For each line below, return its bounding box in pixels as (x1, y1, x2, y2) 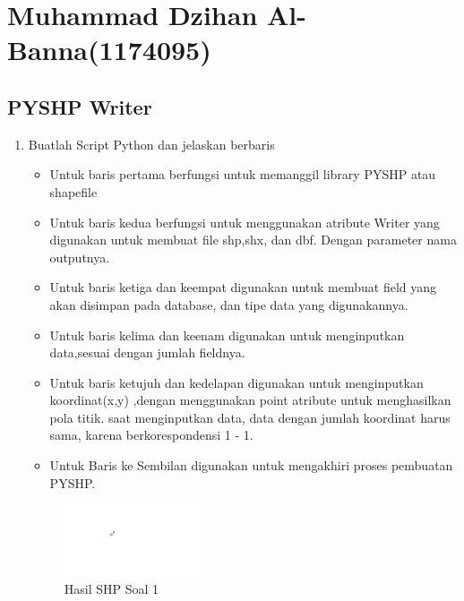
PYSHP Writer (7, 92, 152, 120)
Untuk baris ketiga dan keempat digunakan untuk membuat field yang (49, 278, 437, 296)
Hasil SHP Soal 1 (64, 579, 159, 597)
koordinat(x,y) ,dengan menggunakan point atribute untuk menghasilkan (49, 391, 451, 409)
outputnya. (49, 247, 110, 266)
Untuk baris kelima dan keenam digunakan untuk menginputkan (49, 325, 405, 344)
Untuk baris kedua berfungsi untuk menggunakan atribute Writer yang (49, 212, 440, 231)
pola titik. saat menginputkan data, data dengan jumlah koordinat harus (49, 408, 451, 426)
